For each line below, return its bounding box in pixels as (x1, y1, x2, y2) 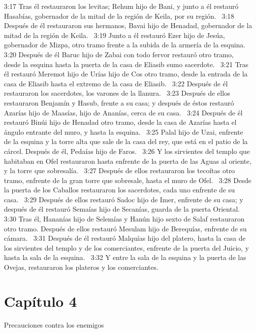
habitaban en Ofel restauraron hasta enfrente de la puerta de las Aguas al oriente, (4, 155, 252, 166)
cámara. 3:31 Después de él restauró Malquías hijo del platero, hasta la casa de (4, 233, 246, 243)
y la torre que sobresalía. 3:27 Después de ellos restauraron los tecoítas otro (4, 165, 235, 176)
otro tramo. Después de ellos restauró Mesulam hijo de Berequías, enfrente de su (4, 223, 247, 233)
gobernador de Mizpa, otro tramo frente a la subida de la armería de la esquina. (4, 39, 246, 50)
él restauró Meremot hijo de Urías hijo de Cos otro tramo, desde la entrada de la (4, 69, 248, 79)
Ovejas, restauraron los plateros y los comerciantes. (4, 262, 159, 272)
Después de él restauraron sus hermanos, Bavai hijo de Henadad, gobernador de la (4, 20, 252, 31)
